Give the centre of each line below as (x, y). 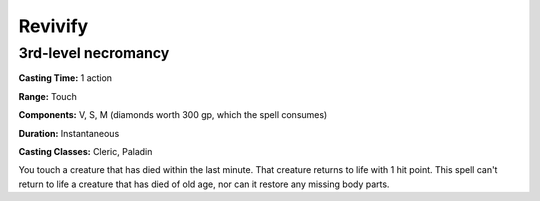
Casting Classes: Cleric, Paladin (85, 151)
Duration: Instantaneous (69, 133)
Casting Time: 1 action (65, 78)
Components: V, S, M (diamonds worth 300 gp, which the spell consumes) (173, 115)
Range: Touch (47, 96)
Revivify (53, 26)
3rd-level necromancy (94, 53)
